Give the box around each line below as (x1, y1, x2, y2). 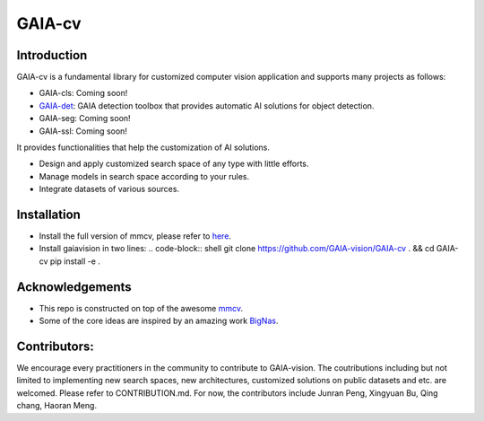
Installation (16, 207, 81, 222)
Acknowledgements (16, 279, 132, 294)
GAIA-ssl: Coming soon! (39, 126, 127, 136)
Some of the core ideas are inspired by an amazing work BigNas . (39, 315, 279, 327)
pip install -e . (49, 256, 100, 267)
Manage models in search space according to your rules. (39, 171, 250, 181)
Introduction (16, 48, 88, 63)
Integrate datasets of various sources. (39, 184, 179, 195)
